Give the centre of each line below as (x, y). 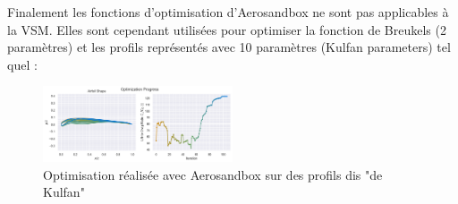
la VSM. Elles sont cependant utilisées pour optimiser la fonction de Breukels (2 (227, 29)
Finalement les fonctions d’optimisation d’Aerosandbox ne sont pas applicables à (228, 12)
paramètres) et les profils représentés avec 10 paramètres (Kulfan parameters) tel (229, 47)
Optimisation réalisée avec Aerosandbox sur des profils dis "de (213, 174)
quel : (22, 64)
